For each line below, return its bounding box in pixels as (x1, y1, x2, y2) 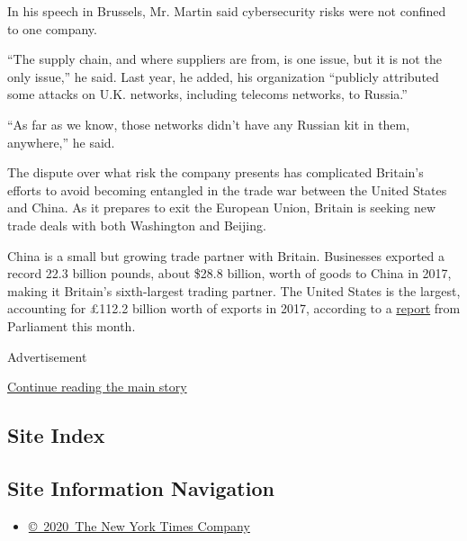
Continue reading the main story (7, 377, 187, 396)
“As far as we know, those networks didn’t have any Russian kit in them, (7, 114, 410, 133)
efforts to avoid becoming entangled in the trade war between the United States (7, 180, 447, 199)
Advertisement (7, 347, 87, 365)
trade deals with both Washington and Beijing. (7, 215, 266, 234)
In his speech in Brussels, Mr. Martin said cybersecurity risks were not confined (7, 2, 446, 20)
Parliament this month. (7, 316, 136, 335)
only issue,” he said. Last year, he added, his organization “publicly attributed (7, 67, 439, 86)
